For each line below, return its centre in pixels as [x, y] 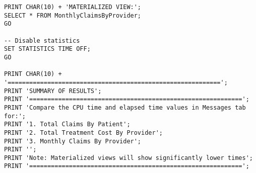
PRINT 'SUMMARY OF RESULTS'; [53, 91]
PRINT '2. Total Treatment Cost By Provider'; [83, 133]
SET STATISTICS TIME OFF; [47, 49]
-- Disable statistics [42, 40]
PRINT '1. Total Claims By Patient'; [67, 124]
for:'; [15, 116]
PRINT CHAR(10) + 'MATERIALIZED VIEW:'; [73, 7]
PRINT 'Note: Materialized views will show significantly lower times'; [129, 158]
